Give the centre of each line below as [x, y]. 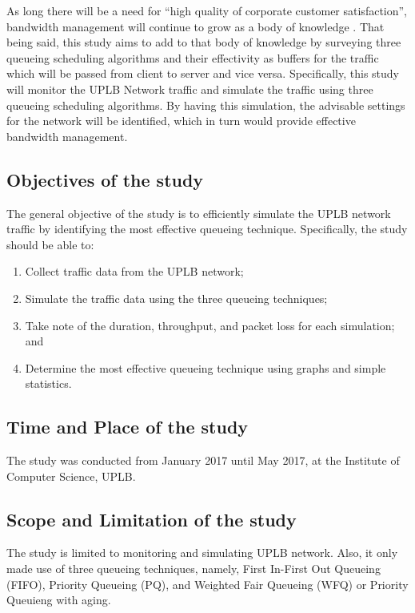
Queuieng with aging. [59, 600]
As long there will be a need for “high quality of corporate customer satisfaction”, [207, 10]
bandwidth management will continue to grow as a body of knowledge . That [196, 26]
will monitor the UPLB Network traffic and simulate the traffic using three [190, 89]
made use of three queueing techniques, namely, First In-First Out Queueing [194, 569]
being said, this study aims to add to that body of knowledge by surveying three [204, 42]
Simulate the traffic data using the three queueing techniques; [176, 298]
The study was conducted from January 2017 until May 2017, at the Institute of [203, 460]
